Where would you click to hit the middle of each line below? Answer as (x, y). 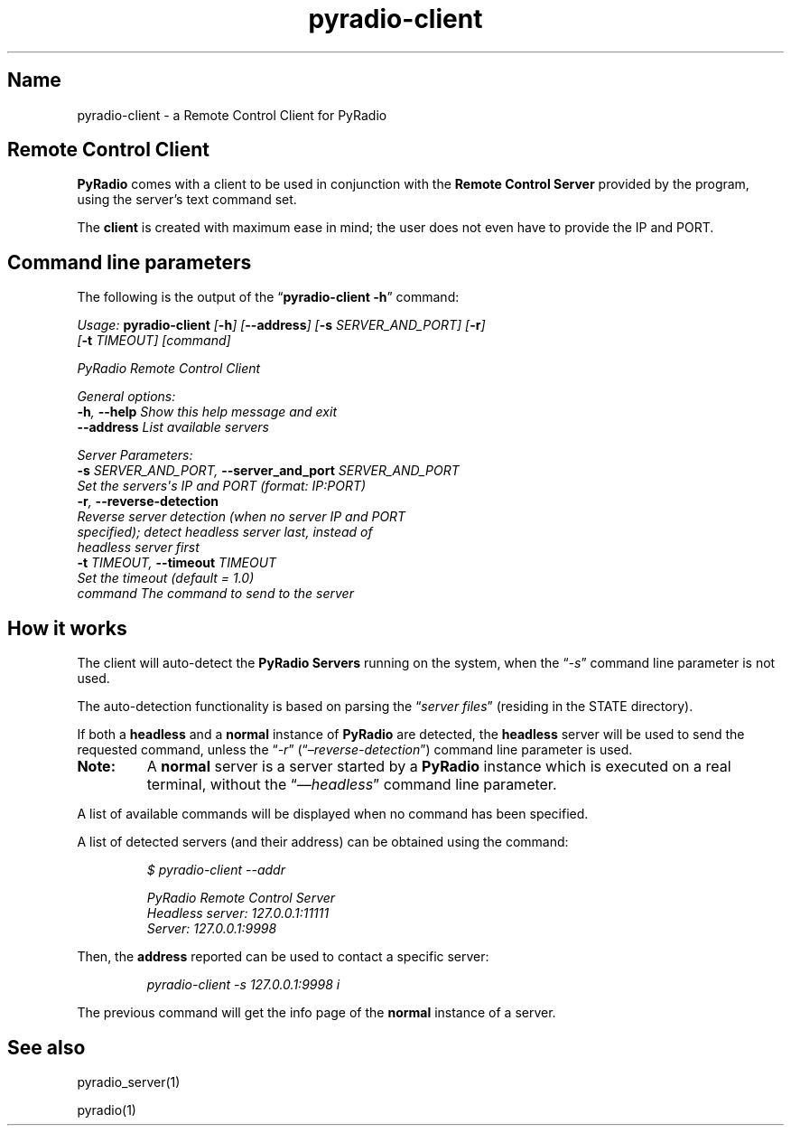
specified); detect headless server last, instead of (225, 532)
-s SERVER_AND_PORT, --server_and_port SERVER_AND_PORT (268, 471)
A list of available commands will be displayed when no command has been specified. (333, 814)
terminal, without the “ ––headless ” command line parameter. (352, 785)
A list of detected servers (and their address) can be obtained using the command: (323, 842)
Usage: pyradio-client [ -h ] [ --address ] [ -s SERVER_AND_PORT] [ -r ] (281, 325)
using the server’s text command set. (187, 200)
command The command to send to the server (215, 594)
